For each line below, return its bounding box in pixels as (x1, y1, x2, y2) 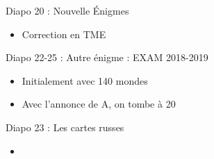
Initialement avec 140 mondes (22, 73, 148, 87)
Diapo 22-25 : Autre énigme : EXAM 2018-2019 (6, 50, 208, 65)
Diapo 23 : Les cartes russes (6, 119, 124, 134)
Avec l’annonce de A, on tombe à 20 (22, 97, 176, 111)
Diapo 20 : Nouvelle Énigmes (6, 3, 129, 17)
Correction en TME (22, 26, 106, 41)
